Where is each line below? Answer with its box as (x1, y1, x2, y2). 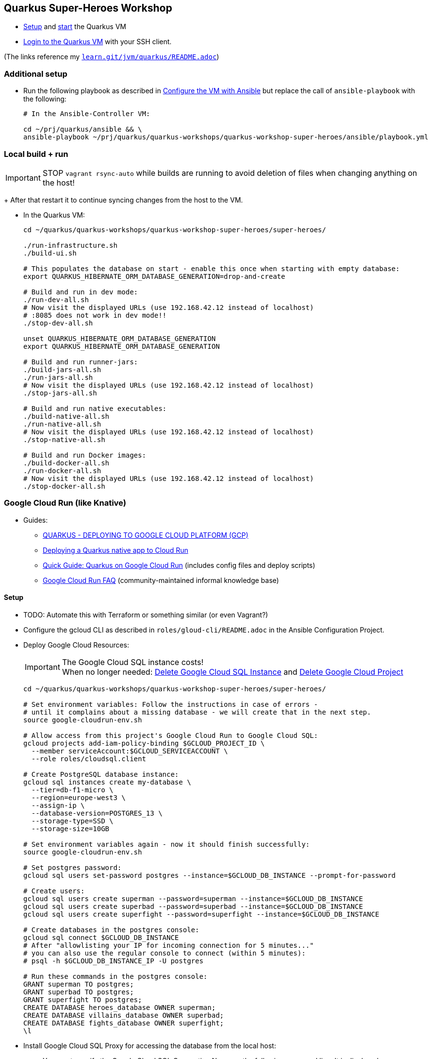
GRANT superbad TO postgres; (23, 988, 134, 996)
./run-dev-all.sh (23, 295, 89, 304)
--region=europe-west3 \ (31, 793, 126, 802)
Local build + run (4, 149, 68, 159)
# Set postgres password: (23, 863, 122, 871)
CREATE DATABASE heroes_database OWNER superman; (23, 1003, 216, 1011)
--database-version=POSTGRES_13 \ (31, 809, 163, 817)
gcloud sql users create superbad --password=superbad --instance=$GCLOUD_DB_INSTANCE (23, 902, 363, 910)
